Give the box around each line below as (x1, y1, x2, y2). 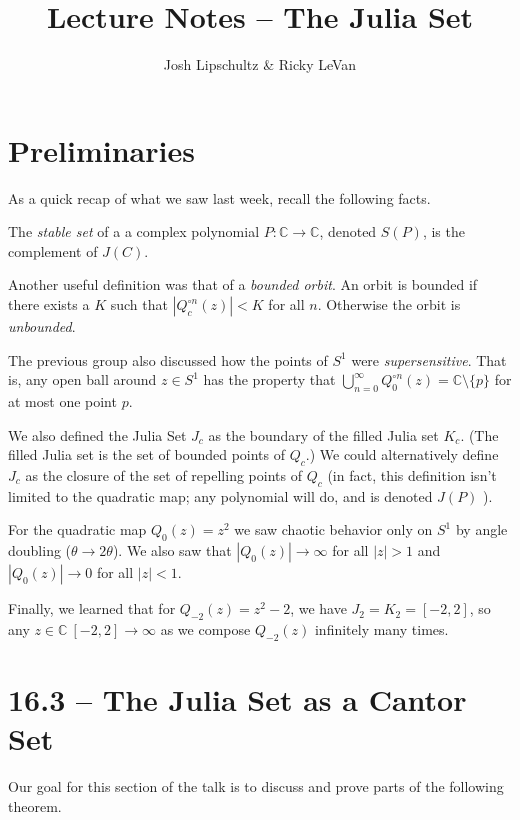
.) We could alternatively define (305, 444, 499, 465)
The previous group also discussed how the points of (8, 349, 328, 370)
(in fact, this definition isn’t (327, 465, 497, 485)
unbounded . (8, 316, 76, 337)
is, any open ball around (8, 369, 157, 390)
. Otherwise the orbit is (317, 294, 461, 315)
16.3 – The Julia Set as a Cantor (8, 678, 467, 719)
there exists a (8, 294, 90, 315)
